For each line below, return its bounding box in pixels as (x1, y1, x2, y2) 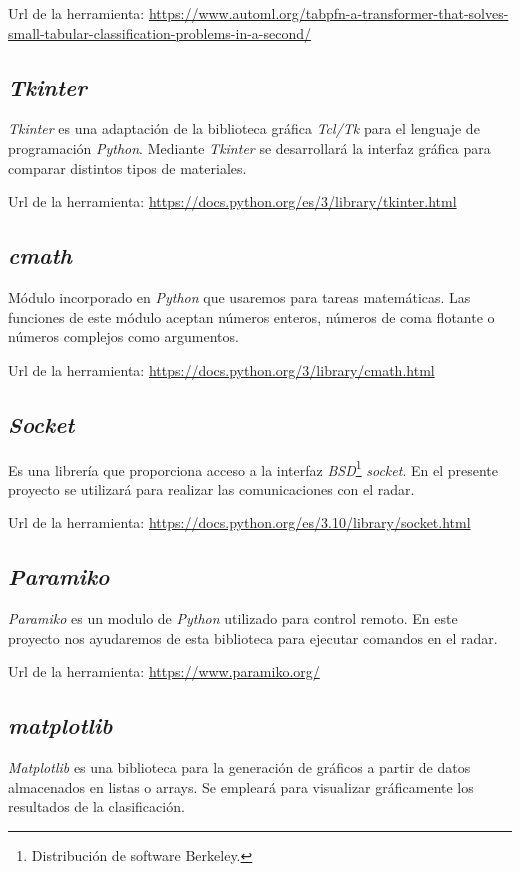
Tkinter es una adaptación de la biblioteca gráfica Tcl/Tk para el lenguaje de (8, 118, 480, 139)
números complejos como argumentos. (8, 326, 239, 347)
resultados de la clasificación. (8, 796, 185, 817)
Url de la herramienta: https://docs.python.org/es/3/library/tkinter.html (8, 191, 457, 212)
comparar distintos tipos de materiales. (8, 157, 247, 178)
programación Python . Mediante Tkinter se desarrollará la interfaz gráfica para (8, 137, 491, 158)
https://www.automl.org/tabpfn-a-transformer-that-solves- (148, 3, 509, 23)
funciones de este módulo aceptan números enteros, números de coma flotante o (8, 306, 495, 327)
